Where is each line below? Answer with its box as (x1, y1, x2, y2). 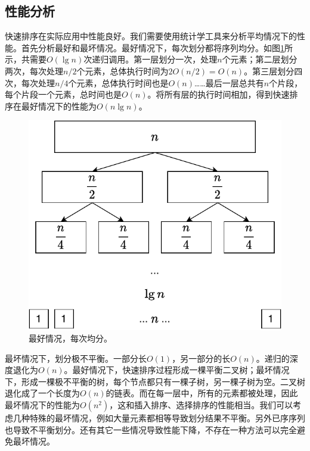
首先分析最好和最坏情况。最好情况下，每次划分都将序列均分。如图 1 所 (21, 41, 293, 54)
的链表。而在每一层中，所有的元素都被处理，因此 (106, 387, 298, 399)
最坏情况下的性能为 (5, 399, 80, 411)
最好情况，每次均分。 (29, 332, 112, 344)
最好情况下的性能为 (21, 99, 97, 112)
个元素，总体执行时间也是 (68, 76, 169, 89)
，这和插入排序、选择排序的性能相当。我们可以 (109, 399, 293, 411)
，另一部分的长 (172, 352, 231, 364)
